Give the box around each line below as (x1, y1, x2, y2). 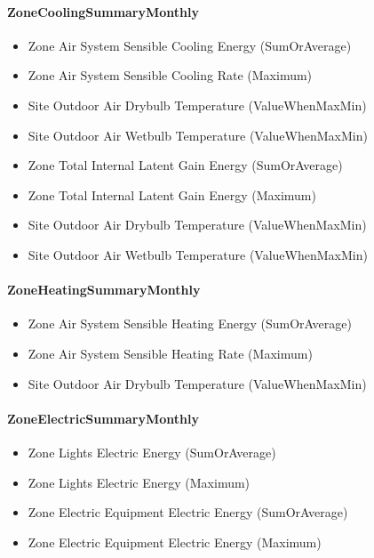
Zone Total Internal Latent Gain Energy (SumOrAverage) (28, 156, 343, 174)
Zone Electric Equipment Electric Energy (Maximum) (28, 532, 322, 551)
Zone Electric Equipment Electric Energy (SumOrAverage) (28, 503, 348, 522)
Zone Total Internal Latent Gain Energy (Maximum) (28, 185, 316, 204)
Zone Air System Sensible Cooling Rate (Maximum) (28, 66, 313, 85)
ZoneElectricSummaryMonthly (7, 408, 199, 427)
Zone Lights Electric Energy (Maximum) (28, 473, 251, 491)
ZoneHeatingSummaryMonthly (7, 280, 201, 299)
